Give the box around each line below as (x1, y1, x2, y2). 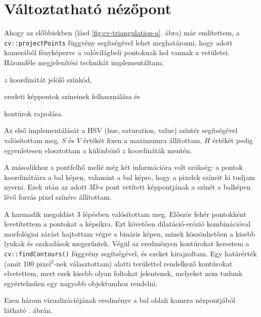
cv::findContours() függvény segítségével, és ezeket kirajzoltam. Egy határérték (4, 248, 257, 258)
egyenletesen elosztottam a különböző (4, 145, 120, 155)
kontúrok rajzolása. (4, 108, 63, 118)
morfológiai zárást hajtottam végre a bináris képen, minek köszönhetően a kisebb (4, 228, 255, 239)
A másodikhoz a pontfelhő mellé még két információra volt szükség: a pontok (4, 162, 243, 172)
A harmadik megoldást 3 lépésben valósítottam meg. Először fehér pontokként (4, 208, 246, 219)
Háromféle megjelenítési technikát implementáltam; (4, 57, 163, 67)
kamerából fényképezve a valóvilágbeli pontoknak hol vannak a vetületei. (4, 47, 230, 58)
